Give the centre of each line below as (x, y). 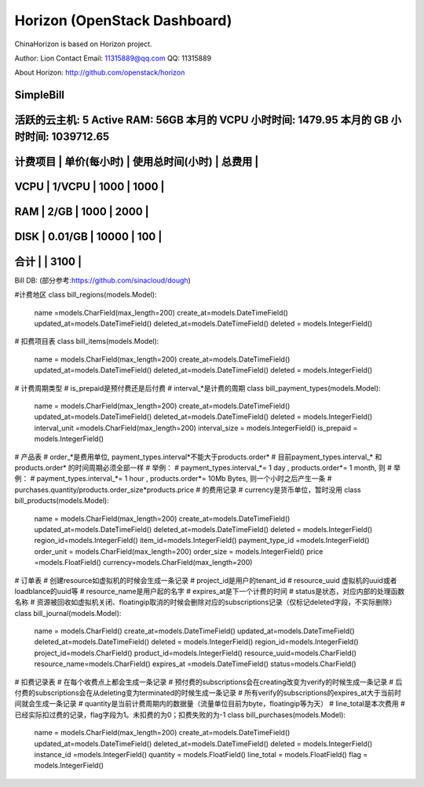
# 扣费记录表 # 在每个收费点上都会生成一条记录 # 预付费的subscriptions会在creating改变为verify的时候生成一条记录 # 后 (208, 682)
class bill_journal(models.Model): (68, 613)
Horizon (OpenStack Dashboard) (123, 20)
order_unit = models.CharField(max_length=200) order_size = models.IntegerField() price (179, 551)
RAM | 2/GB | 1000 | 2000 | (82, 211)
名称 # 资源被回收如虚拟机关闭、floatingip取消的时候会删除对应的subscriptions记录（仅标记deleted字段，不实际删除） (205, 602)
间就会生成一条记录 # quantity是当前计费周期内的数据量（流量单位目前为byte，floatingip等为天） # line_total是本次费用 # (210, 704)
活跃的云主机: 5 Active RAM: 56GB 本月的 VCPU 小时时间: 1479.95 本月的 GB (201, 120)
